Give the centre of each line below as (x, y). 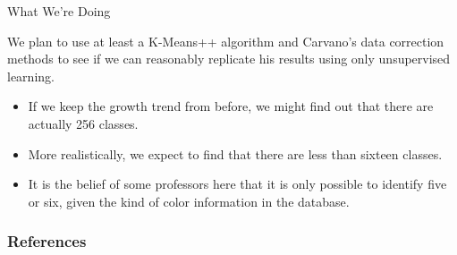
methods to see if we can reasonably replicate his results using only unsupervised (229, 59)
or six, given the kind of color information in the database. (189, 201)
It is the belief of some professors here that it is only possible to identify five (237, 184)
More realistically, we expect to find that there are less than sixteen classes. (235, 153)
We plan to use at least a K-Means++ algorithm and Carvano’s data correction (226, 41)
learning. (31, 76)
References (47, 241)
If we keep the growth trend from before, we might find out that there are (231, 106)
